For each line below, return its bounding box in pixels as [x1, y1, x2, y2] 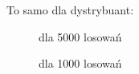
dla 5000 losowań [39, 28, 122, 45]
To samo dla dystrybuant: [6, 2, 134, 18]
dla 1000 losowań [39, 55, 122, 72]
